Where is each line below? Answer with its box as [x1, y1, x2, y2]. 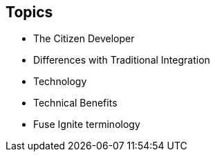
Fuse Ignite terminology [33, 118, 140, 131]
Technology [33, 75, 87, 88]
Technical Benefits [33, 97, 118, 109]
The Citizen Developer [33, 33, 135, 45]
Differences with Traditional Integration [33, 54, 210, 66]
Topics [6, 3, 53, 21]
